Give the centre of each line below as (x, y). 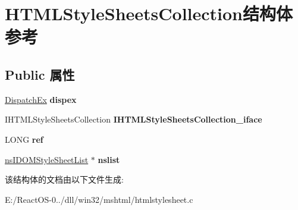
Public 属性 (40, 74)
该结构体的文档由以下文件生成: (64, 179)
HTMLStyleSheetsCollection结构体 (149, 13)
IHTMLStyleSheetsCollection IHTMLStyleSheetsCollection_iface (134, 119)
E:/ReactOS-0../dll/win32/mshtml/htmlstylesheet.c (99, 199)
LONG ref (24, 139)
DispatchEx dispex (41, 99)
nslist (109, 159)
